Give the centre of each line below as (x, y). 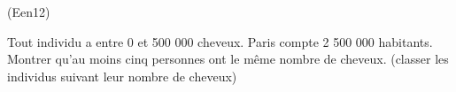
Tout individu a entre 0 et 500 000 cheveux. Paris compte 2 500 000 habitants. (220, 41)
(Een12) (29, 11)
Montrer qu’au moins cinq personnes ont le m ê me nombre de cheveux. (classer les (228, 59)
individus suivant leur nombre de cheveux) (122, 76)
